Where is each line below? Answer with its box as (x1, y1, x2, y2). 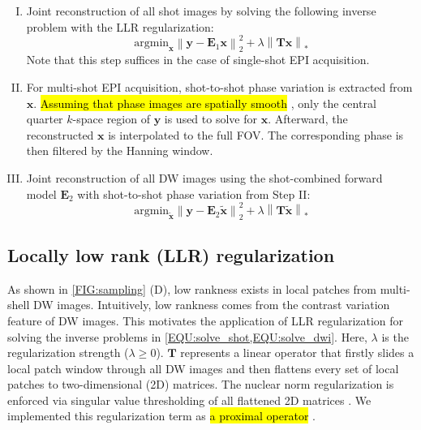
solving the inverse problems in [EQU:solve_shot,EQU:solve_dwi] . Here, (7, 328, 367, 345)
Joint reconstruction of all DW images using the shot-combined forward (26, 170, 383, 187)
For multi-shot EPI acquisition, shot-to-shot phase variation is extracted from (26, 79, 413, 96)
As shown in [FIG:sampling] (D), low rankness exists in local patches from (7, 280, 377, 297)
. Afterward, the (268, 110, 348, 127)
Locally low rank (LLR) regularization (7, 242, 335, 267)
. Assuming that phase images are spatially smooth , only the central (33, 94, 376, 111)
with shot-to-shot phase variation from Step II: (77, 185, 311, 202)
